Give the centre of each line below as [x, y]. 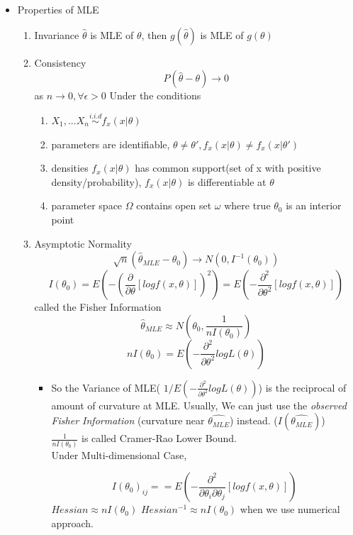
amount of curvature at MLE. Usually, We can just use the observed [199, 405]
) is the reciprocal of [302, 387]
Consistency [60, 62]
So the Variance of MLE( [106, 387]
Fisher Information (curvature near [128, 420]
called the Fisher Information [98, 307]
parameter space [87, 205]
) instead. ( [254, 420]
